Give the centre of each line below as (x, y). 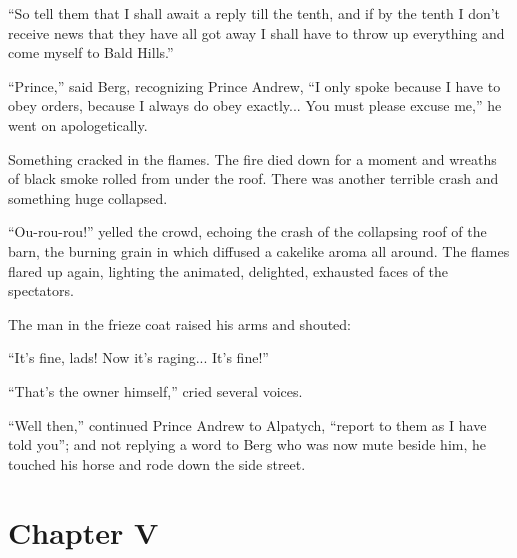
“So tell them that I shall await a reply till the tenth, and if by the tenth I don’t (254, 13)
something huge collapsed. (88, 197)
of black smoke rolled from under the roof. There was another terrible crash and (253, 178)
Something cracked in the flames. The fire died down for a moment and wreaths (252, 158)
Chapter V (83, 532)
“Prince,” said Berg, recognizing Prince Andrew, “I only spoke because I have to (254, 85)
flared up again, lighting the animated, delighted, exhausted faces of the (228, 270)
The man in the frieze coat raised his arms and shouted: (180, 323)
